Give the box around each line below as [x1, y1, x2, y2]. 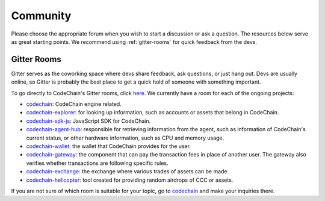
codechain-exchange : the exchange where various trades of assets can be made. [26, 168, 229, 175]
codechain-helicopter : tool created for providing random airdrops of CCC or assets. [26, 176, 234, 184]
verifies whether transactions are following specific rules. [26, 159, 169, 167]
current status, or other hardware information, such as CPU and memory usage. [26, 134, 224, 141]
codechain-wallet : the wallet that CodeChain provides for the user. [26, 142, 191, 150]
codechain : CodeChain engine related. [26, 100, 122, 108]
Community [11, 9, 72, 22]
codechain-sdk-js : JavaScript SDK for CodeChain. [26, 117, 150, 125]
